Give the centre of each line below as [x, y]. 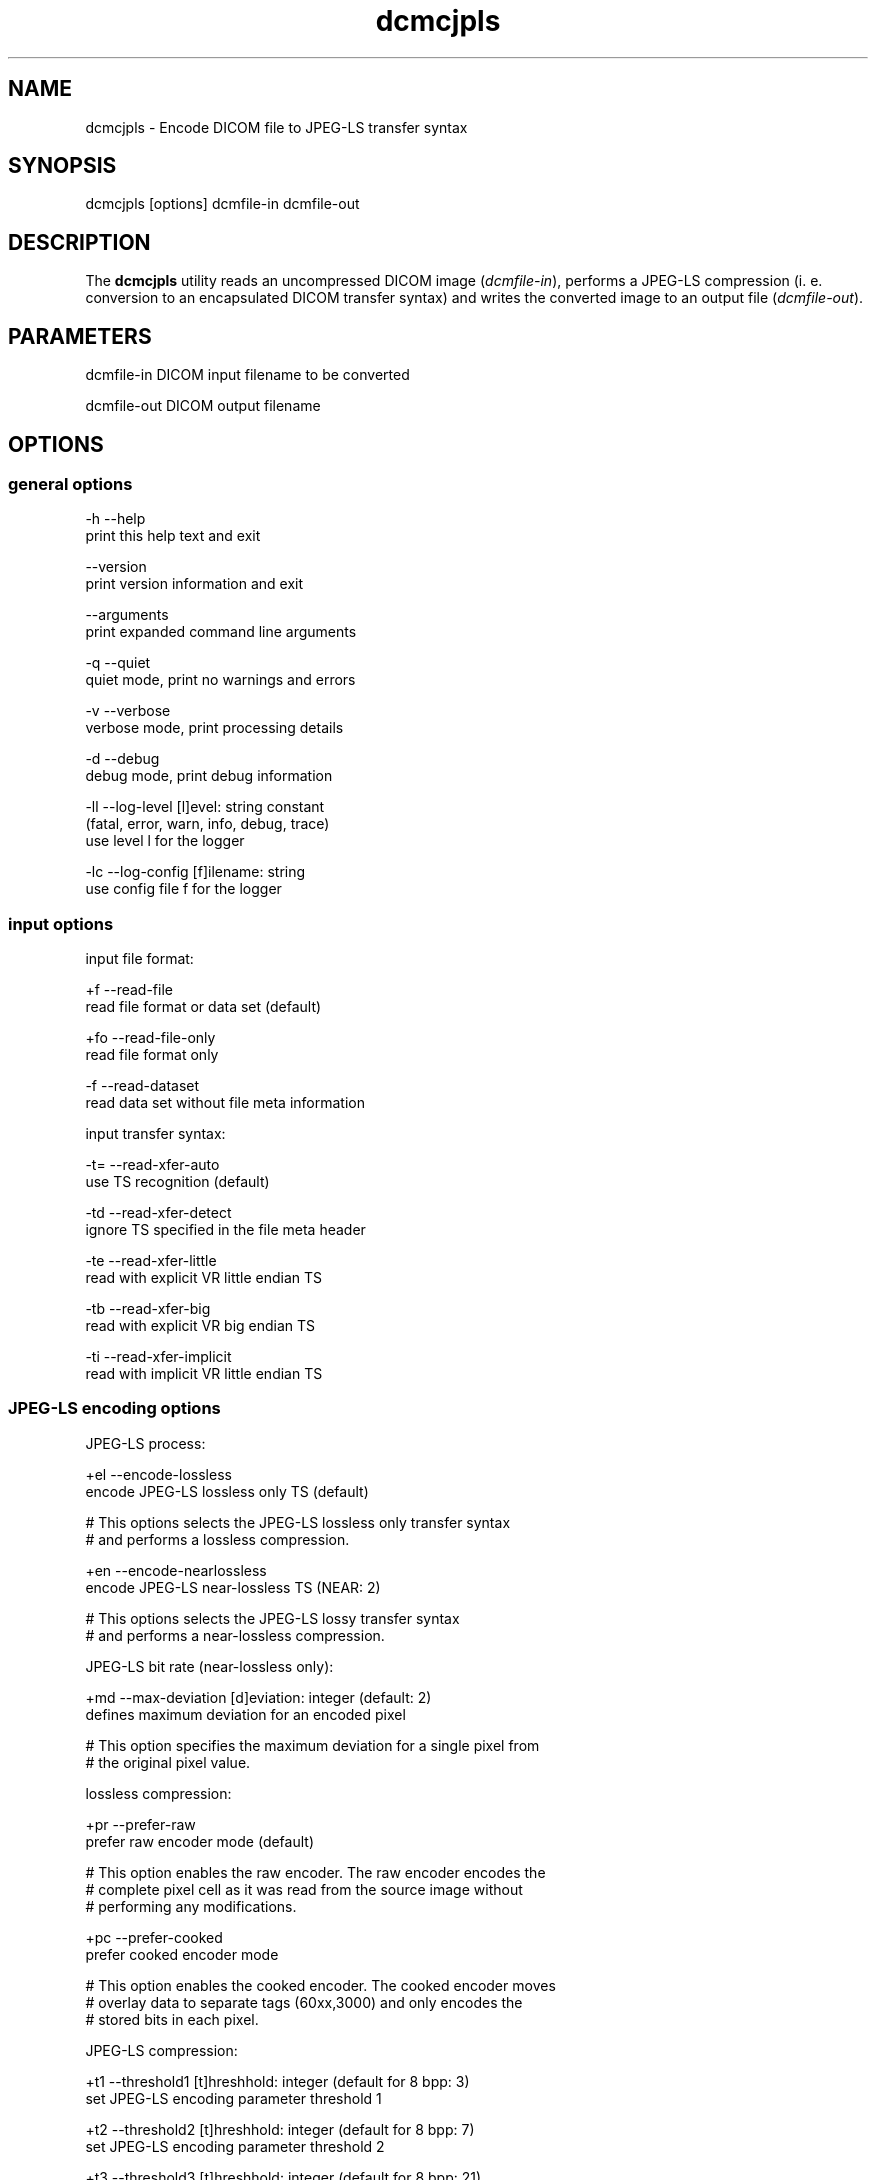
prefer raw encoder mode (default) [199, 1841]
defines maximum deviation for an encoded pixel [245, 1714]
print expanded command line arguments [221, 632]
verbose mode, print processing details [214, 728]
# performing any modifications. [191, 1906]
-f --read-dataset [142, 1086]
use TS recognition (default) [177, 1182]
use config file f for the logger [183, 889]
